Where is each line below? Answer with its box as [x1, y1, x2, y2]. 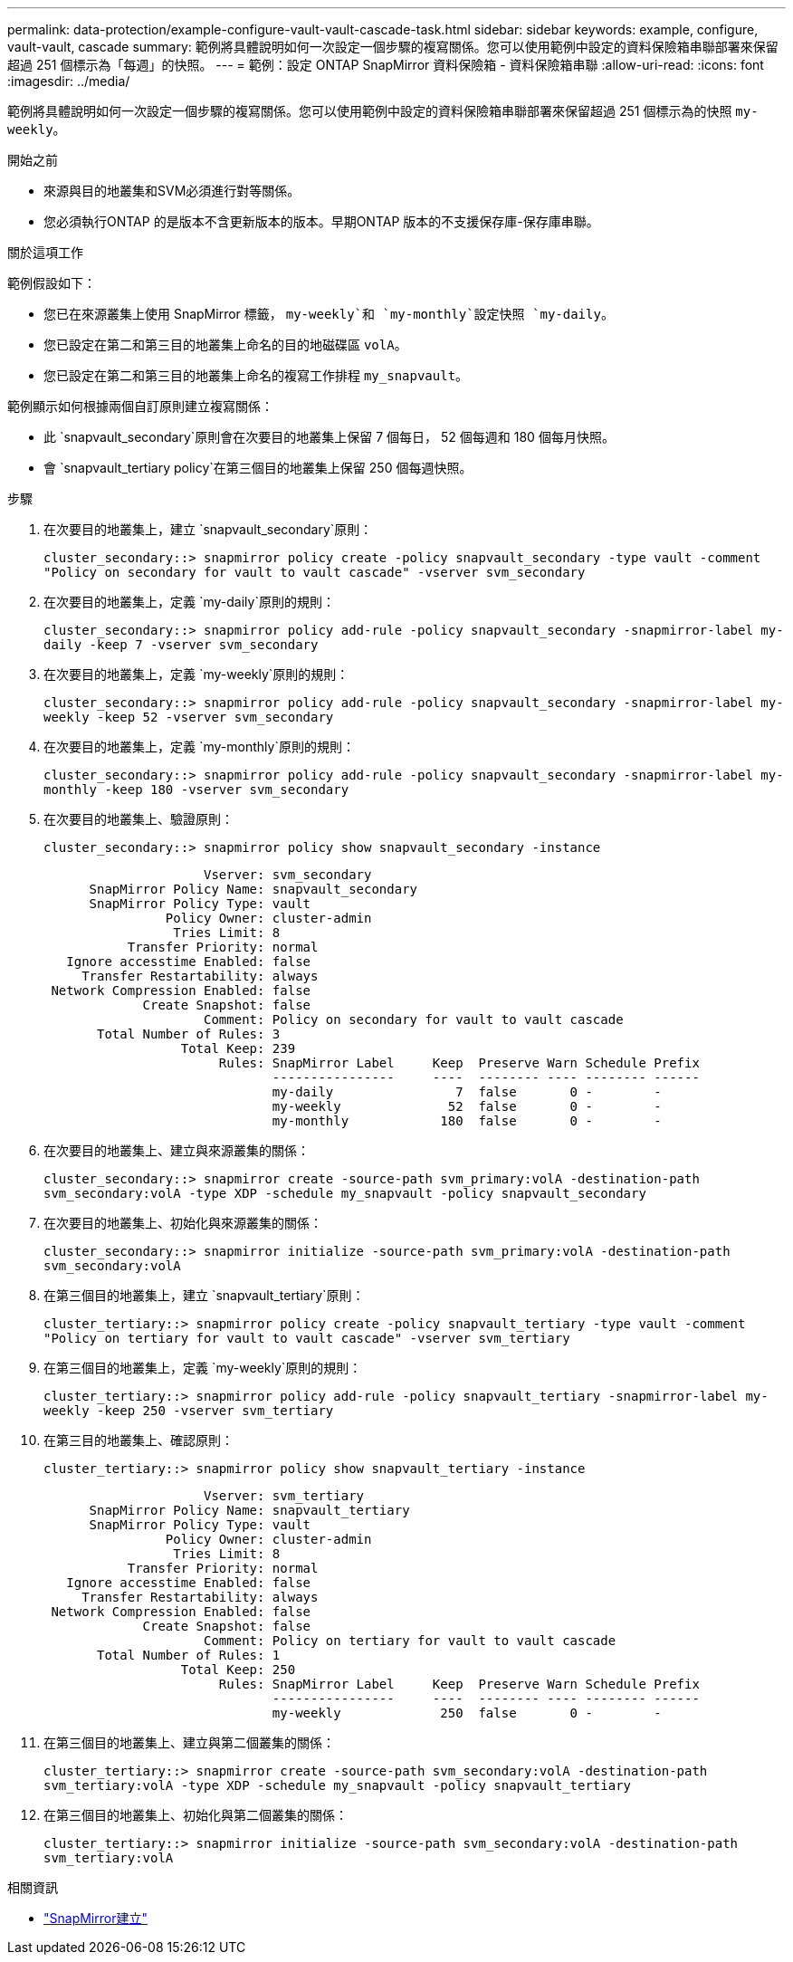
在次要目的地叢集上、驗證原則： [43, 811, 234, 827]
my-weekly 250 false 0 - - [272, 1706, 662, 1720]
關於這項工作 [7, 244, 83, 260]
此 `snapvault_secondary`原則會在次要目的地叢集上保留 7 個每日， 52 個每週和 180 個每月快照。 [43, 429, 615, 445]
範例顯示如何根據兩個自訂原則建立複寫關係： [7, 398, 273, 414]
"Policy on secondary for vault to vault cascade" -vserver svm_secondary [43, 565, 586, 579]
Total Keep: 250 [180, 1662, 296, 1677]
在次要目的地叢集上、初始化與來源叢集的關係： [43, 1215, 322, 1230]
